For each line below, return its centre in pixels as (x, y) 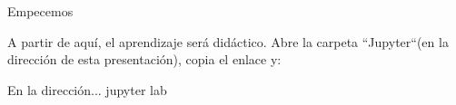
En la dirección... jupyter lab (87, 89)
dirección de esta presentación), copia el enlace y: (144, 59)
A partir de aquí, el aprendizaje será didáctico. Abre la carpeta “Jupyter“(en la (228, 41)
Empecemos (40, 11)
